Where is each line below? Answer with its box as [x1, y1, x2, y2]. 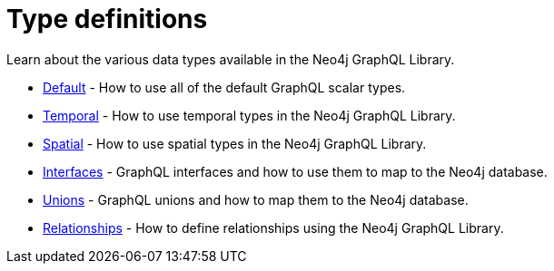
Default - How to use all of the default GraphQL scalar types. [43, 79, 406, 95]
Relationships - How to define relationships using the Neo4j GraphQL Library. [43, 219, 504, 236]
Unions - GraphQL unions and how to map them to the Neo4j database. [43, 191, 469, 208]
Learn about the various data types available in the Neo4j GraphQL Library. [6, 51, 455, 67]
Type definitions [6, 4, 208, 34]
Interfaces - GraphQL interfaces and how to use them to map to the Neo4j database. [43, 163, 548, 179]
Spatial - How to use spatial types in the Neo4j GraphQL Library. [43, 135, 427, 151]
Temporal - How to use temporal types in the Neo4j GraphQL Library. [43, 107, 456, 123]
